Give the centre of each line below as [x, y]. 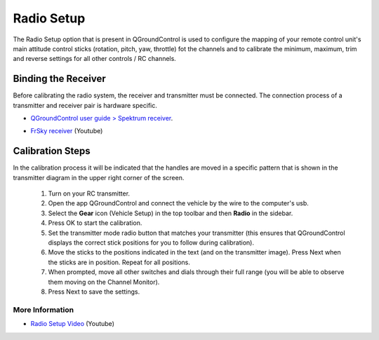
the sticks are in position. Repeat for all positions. [119, 262]
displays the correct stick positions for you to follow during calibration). [151, 243]
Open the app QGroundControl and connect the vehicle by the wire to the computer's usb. [178, 203]
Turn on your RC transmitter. [89, 193]
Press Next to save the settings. [94, 292]
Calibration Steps [52, 151]
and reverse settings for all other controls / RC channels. [95, 59]
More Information [43, 310]
